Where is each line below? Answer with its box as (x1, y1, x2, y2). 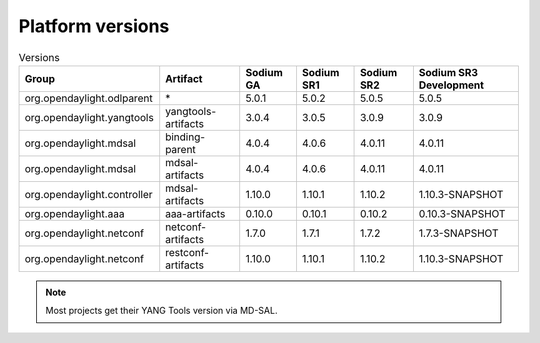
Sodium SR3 (418, 65, 479, 79)
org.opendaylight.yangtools (24, 110, 154, 124)
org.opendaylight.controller (24, 187, 154, 201)
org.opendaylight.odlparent (24, 91, 154, 105)
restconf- (165, 245, 210, 259)
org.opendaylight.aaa (24, 206, 125, 220)
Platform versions (18, 15, 170, 37)
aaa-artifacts (165, 206, 226, 220)
